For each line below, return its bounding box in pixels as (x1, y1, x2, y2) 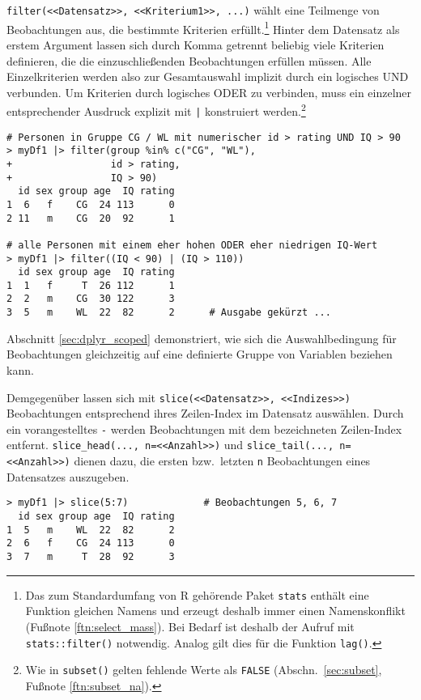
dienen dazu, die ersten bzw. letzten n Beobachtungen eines (74, 452, 371, 469)
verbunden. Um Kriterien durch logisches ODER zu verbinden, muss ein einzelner (6, 83, 412, 100)
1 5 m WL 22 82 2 (6, 524, 175, 536)
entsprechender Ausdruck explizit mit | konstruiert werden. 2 (6, 100, 306, 119)
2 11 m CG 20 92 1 (6, 212, 175, 224)
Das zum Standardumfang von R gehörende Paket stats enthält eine (25, 586, 369, 603)
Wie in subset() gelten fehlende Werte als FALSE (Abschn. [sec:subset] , (25, 661, 382, 678)
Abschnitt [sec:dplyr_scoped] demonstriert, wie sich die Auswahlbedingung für (6, 329, 397, 346)
